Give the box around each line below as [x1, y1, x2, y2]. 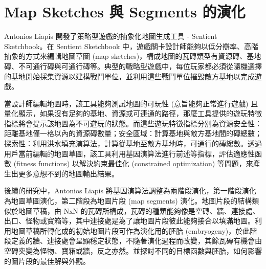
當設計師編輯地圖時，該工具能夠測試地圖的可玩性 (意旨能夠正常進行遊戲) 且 [4, 98, 258, 108]
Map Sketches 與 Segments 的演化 [4, 1, 246, 22]
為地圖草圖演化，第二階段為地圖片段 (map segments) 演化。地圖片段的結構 [4, 195, 252, 206]
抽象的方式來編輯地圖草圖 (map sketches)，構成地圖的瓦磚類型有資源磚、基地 [4, 51, 261, 61]
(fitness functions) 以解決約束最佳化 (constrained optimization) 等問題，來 [13, 158, 253, 169]
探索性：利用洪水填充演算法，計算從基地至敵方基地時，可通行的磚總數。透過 [4, 138, 262, 149]
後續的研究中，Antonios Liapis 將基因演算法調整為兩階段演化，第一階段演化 [4, 185, 256, 196]
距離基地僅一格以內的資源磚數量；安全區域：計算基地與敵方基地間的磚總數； [4, 128, 262, 139]
